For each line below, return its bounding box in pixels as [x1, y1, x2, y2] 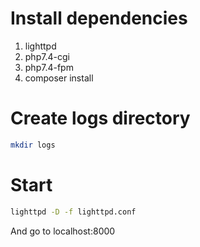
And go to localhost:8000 [10, 225, 116, 237]
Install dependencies [10, 7, 188, 30]
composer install [24, 72, 94, 84]
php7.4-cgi [24, 50, 70, 62]
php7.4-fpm [24, 61, 74, 73]
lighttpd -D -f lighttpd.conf [10, 207, 137, 217]
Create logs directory [10, 107, 191, 130]
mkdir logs [10, 140, 56, 150]
